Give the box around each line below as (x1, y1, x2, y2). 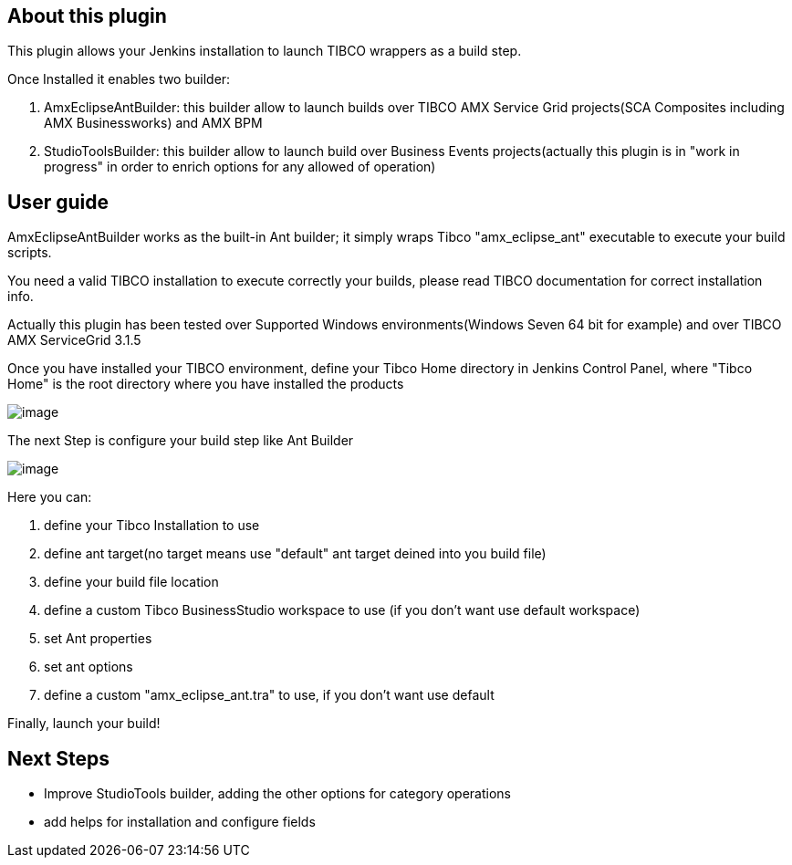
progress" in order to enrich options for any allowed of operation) (44, 159, 436, 175)
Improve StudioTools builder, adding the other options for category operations (44, 786, 511, 802)
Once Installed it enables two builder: (7, 71, 231, 88)
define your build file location (44, 574, 219, 590)
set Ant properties (44, 631, 152, 647)
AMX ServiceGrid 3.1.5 (7, 332, 141, 349)
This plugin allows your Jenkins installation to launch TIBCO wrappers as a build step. (7, 43, 522, 59)
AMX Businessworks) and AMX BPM (44, 115, 263, 131)
